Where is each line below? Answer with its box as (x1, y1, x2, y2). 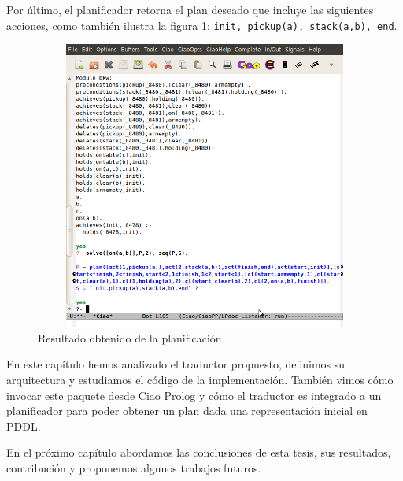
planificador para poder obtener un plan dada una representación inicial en (6, 402, 368, 419)
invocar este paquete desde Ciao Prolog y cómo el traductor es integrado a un (6, 387, 382, 403)
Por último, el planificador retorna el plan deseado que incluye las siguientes (6, 2, 374, 17)
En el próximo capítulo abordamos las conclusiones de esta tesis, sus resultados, (6, 444, 391, 461)
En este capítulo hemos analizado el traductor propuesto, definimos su (6, 356, 346, 372)
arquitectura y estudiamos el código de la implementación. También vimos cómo (6, 372, 394, 388)
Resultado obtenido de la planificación (38, 329, 222, 346)
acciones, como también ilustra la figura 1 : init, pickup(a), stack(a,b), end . (6, 17, 397, 33)
